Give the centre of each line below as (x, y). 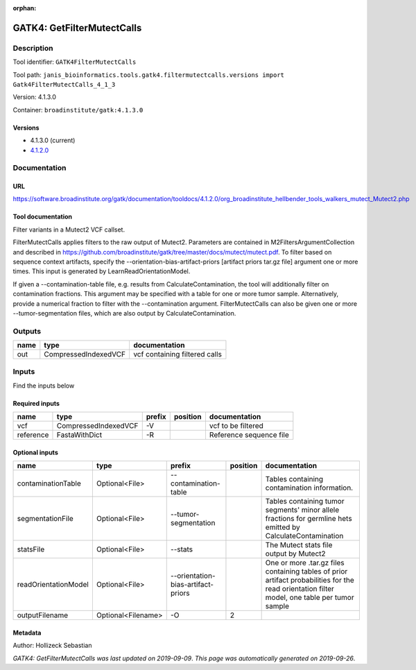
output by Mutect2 (295, 553)
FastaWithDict (79, 435)
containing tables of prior (306, 572)
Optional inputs (35, 452)
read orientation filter (300, 589)
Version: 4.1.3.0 (35, 97)
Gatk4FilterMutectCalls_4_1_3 (64, 84)
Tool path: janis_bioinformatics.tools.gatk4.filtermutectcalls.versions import (148, 75)
